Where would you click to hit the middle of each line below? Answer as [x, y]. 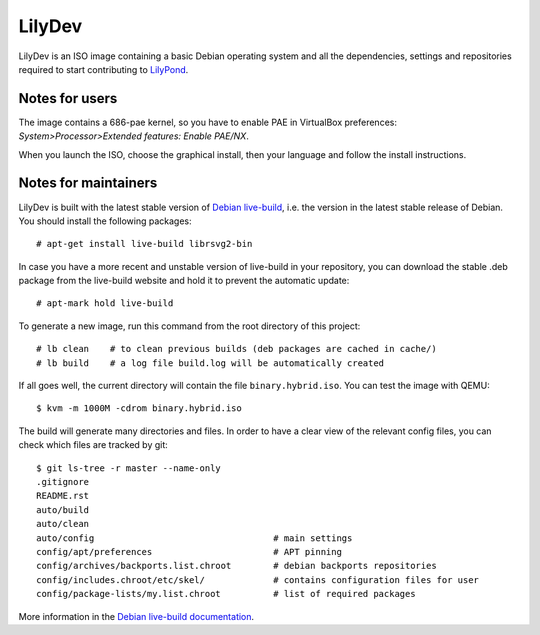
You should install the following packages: [105, 221]
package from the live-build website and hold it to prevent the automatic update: [184, 281]
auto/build [63, 509]
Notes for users [68, 98]
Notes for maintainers [88, 183]
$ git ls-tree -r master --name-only [129, 468]
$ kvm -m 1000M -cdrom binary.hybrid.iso [139, 408]
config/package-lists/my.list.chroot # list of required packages [226, 594]
